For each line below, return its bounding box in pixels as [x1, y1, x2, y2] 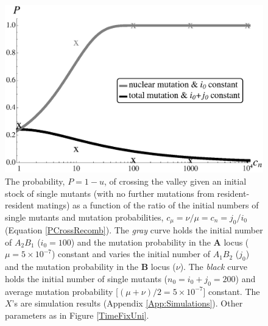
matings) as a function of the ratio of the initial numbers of [37, 199, 259, 211]
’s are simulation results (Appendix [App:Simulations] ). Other [12, 297, 243, 310]
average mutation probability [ [5, 285, 118, 297]
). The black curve [180, 260, 247, 273]
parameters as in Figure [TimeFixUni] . [5, 308, 149, 321]
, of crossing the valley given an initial [104, 174, 247, 187]
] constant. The [203, 285, 260, 297]
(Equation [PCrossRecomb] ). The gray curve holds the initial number [5, 224, 263, 236]
